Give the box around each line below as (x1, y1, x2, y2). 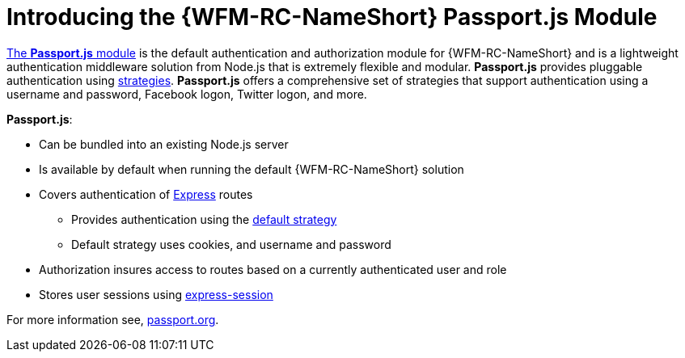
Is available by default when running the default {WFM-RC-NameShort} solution (39, 162, 464, 176)
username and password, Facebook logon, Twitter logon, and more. (6, 86, 367, 101)
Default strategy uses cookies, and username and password (71, 237, 391, 251)
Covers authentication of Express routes (39, 187, 253, 201)
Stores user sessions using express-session (39, 287, 273, 301)
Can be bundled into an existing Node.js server (39, 137, 289, 151)
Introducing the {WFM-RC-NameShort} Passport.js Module (6, 3, 658, 31)
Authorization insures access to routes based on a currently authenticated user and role (39, 262, 507, 276)
